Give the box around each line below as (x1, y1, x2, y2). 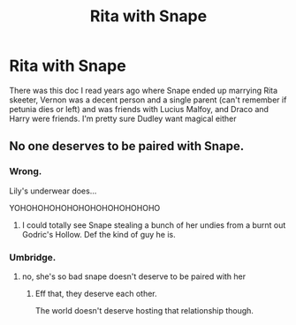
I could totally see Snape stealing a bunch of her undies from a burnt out (21, 219, 286, 231)
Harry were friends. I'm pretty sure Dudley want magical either (9, 113, 237, 124)
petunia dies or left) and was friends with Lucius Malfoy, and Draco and (9, 103, 269, 114)
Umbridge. (9, 251, 57, 263)
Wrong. (9, 165, 42, 178)
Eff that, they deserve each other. (34, 288, 157, 299)
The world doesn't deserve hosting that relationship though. (34, 305, 254, 315)
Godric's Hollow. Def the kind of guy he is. (21, 229, 177, 239)
